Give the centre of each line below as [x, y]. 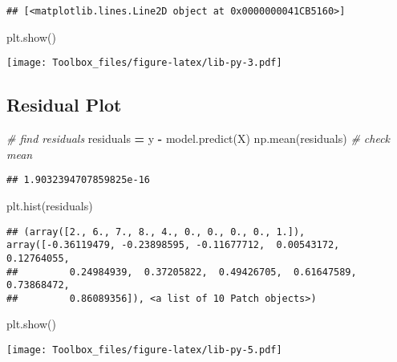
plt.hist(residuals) [50, 205]
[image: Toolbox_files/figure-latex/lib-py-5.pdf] [144, 350]
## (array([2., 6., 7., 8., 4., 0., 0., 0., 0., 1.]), [156, 232]
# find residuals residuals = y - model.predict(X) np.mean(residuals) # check [198, 138]
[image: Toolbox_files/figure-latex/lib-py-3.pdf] [144, 63]
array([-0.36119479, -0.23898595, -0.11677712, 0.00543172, [173, 245]
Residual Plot [64, 105]
